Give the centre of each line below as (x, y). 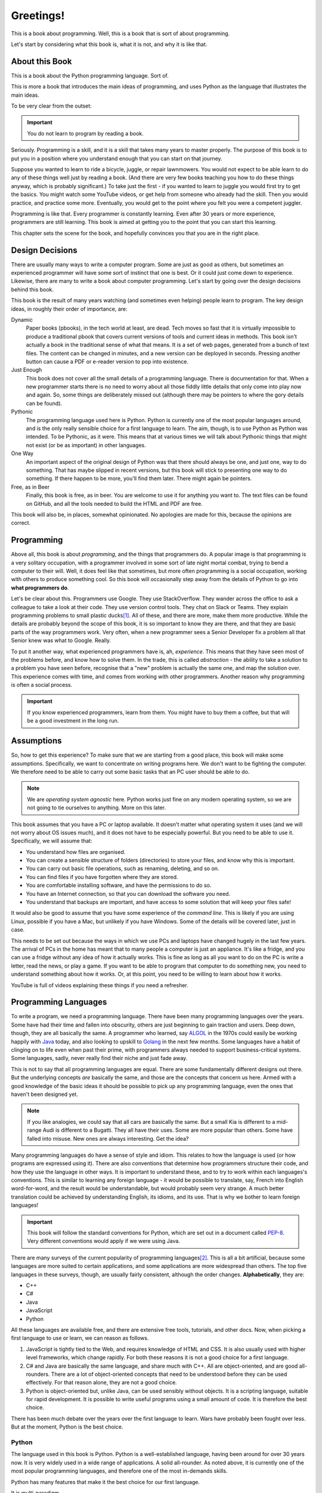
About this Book (41, 61)
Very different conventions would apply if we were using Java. (103, 1241)
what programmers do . (40, 588)
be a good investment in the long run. (73, 721)
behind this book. (32, 289)
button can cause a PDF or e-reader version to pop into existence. (107, 361)
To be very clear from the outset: (51, 106)
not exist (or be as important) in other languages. (86, 445)
